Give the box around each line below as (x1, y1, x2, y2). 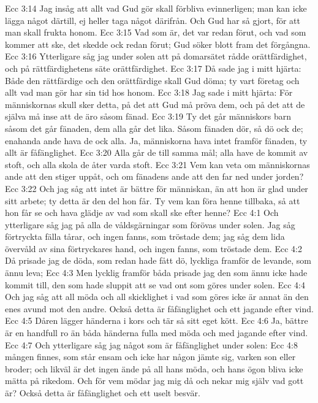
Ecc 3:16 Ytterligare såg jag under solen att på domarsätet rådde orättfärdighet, (5, 50, 307, 63)
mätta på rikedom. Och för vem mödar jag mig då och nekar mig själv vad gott (5, 374, 304, 387)
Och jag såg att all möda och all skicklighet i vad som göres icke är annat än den (5, 290, 309, 303)
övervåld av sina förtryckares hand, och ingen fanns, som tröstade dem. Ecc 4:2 (5, 242, 302, 255)
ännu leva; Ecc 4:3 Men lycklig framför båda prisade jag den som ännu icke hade (5, 266, 308, 279)
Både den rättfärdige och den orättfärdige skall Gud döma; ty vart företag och (5, 74, 300, 86)
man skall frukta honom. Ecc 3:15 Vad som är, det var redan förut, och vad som (5, 26, 306, 39)
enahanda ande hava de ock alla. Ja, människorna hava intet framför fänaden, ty (5, 134, 308, 147)
